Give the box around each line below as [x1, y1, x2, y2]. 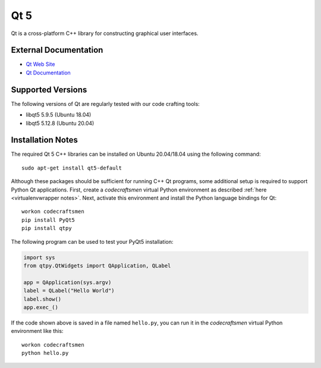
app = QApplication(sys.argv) [23, 279, 112, 285]
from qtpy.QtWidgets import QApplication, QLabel [23, 262, 171, 269]
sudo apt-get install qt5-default [21, 164, 122, 171]
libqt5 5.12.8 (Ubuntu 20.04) [26, 119, 95, 127]
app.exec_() [23, 304, 59, 310]
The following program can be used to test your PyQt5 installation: [11, 238, 174, 245]
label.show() [23, 295, 62, 303]
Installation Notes [11, 135, 78, 145]
